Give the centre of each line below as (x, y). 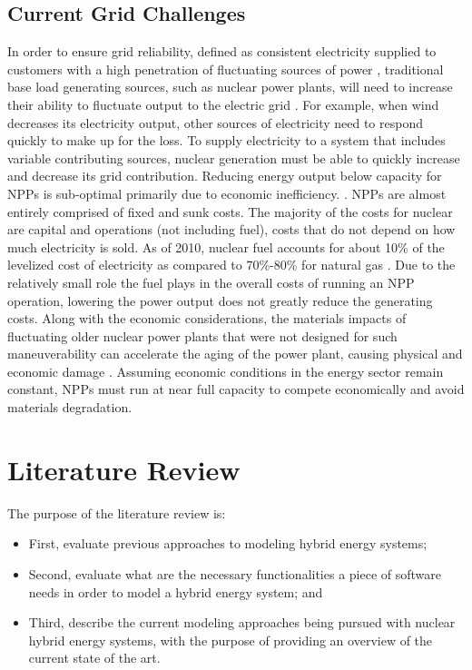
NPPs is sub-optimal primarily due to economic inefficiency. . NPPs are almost (227, 193)
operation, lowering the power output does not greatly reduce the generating (220, 300)
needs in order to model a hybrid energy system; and (176, 591)
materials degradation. (70, 407)
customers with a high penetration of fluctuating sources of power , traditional (226, 69)
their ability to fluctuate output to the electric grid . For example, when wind (223, 104)
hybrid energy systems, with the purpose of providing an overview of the (231, 640)
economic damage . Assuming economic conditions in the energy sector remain (226, 371)
